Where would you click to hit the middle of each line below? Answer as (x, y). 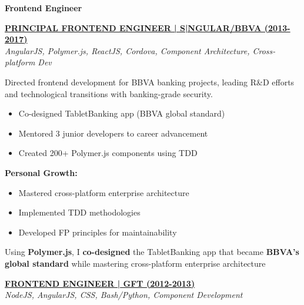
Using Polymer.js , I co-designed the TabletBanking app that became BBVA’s (152, 252)
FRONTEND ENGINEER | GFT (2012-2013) (100, 283)
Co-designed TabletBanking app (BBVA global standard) (122, 113)
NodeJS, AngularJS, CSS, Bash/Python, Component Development (124, 295)
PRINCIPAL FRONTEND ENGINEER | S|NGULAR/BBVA (133, 27)
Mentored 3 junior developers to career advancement (113, 133)
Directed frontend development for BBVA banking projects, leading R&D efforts (150, 82)
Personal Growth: (41, 172)
